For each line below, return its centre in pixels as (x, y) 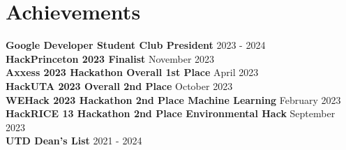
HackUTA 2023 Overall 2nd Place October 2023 (119, 85)
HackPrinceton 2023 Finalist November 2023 (110, 58)
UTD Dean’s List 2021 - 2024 (74, 141)
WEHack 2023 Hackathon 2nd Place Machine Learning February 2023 (173, 99)
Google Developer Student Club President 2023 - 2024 (136, 45)
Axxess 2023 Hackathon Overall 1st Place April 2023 (132, 72)
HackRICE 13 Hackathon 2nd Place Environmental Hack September (171, 113)
